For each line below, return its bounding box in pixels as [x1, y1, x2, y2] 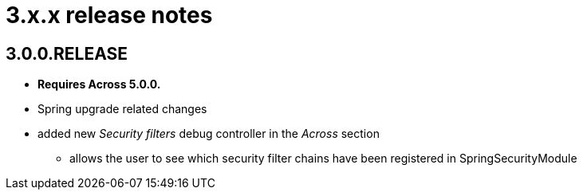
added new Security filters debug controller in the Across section [37, 127, 380, 141]
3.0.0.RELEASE [6, 43, 128, 64]
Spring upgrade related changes [37, 102, 207, 116]
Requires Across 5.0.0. [37, 77, 161, 92]
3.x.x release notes [6, 2, 213, 29]
